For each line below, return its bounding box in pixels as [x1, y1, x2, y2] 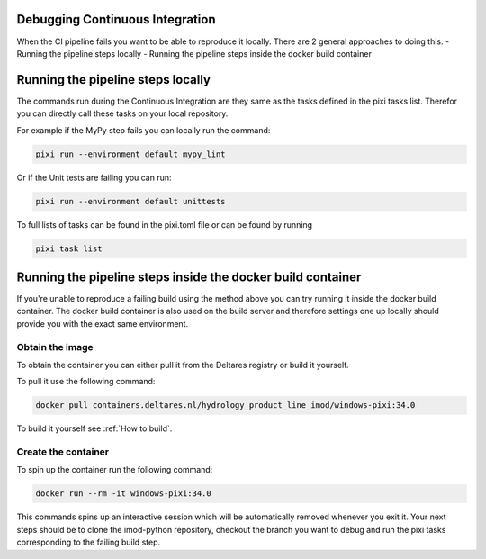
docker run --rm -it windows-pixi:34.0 [35, 489, 211, 499]
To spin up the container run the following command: [16, 464, 213, 475]
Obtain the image [16, 340, 94, 353]
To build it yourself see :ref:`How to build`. [16, 423, 173, 434]
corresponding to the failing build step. [16, 536, 161, 548]
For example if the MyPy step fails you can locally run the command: [16, 124, 271, 135]
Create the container [16, 446, 110, 458]
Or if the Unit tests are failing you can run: [16, 172, 172, 183]
